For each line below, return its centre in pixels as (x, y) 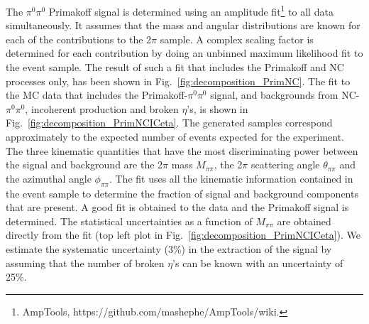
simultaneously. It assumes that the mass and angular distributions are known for (183, 25)
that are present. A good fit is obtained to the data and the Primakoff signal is (177, 207)
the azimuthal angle (49, 178)
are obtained (304, 221)
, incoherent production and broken (102, 108)
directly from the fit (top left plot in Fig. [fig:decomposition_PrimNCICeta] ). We (183, 235)
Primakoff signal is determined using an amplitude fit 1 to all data (191, 10)
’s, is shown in (217, 108)
